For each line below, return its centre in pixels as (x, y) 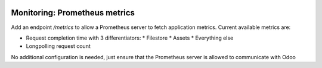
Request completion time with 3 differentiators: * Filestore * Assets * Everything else (130, 38)
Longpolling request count (58, 46)
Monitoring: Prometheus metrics (73, 13)
